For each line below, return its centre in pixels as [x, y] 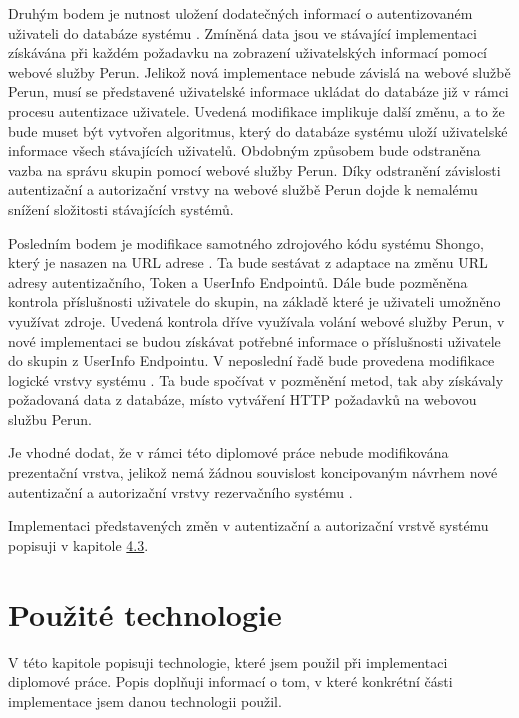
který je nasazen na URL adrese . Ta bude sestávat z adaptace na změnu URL [248, 262]
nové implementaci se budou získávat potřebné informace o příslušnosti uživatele [254, 340]
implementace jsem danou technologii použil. [145, 700]
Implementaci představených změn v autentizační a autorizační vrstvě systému [248, 525]
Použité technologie [145, 613]
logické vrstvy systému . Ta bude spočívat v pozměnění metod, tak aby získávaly [256, 379]
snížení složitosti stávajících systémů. [121, 208]
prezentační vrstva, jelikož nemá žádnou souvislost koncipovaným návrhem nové [253, 472]
